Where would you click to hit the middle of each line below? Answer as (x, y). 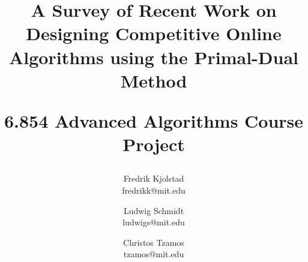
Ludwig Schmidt (154, 210)
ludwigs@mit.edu (154, 222)
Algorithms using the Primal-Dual (154, 57)
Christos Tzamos (154, 242)
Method (154, 80)
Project (154, 144)
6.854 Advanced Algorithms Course (154, 120)
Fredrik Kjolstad (154, 178)
